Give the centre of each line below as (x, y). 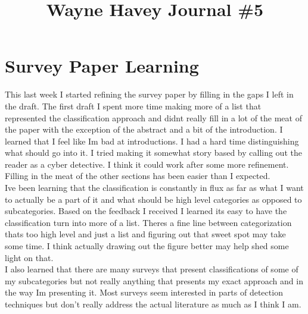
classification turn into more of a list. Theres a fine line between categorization (148, 222)
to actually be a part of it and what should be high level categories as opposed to (153, 199)
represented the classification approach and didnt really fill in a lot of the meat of (153, 117)
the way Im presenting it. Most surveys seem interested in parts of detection (144, 292)
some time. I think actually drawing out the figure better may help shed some (147, 246)
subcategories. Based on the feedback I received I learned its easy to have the (146, 211)
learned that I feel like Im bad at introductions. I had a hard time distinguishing (152, 141)
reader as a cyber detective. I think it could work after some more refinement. (147, 164)
